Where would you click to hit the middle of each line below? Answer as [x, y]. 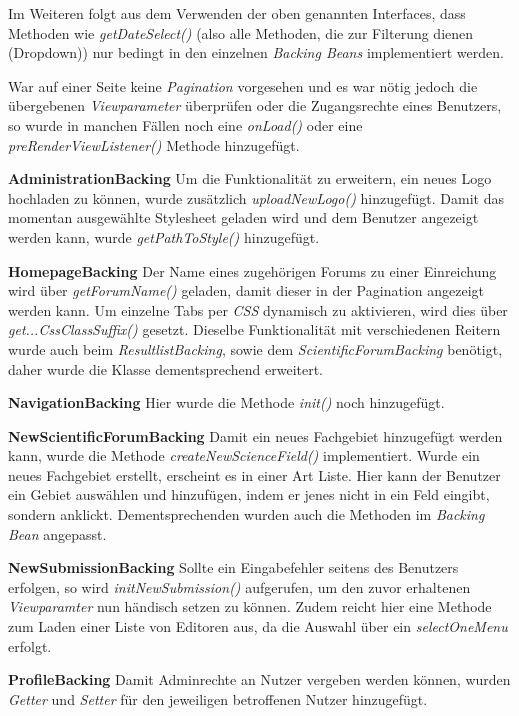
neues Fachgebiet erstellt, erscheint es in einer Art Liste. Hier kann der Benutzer [254, 474]
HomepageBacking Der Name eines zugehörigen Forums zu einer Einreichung [252, 270]
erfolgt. [30, 645]
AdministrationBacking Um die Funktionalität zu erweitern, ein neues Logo [250, 178]
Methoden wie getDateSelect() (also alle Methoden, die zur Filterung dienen [241, 32]
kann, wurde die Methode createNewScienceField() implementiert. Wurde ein [244, 455]
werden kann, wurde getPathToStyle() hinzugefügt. [164, 236]
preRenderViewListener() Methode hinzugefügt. [154, 144]
